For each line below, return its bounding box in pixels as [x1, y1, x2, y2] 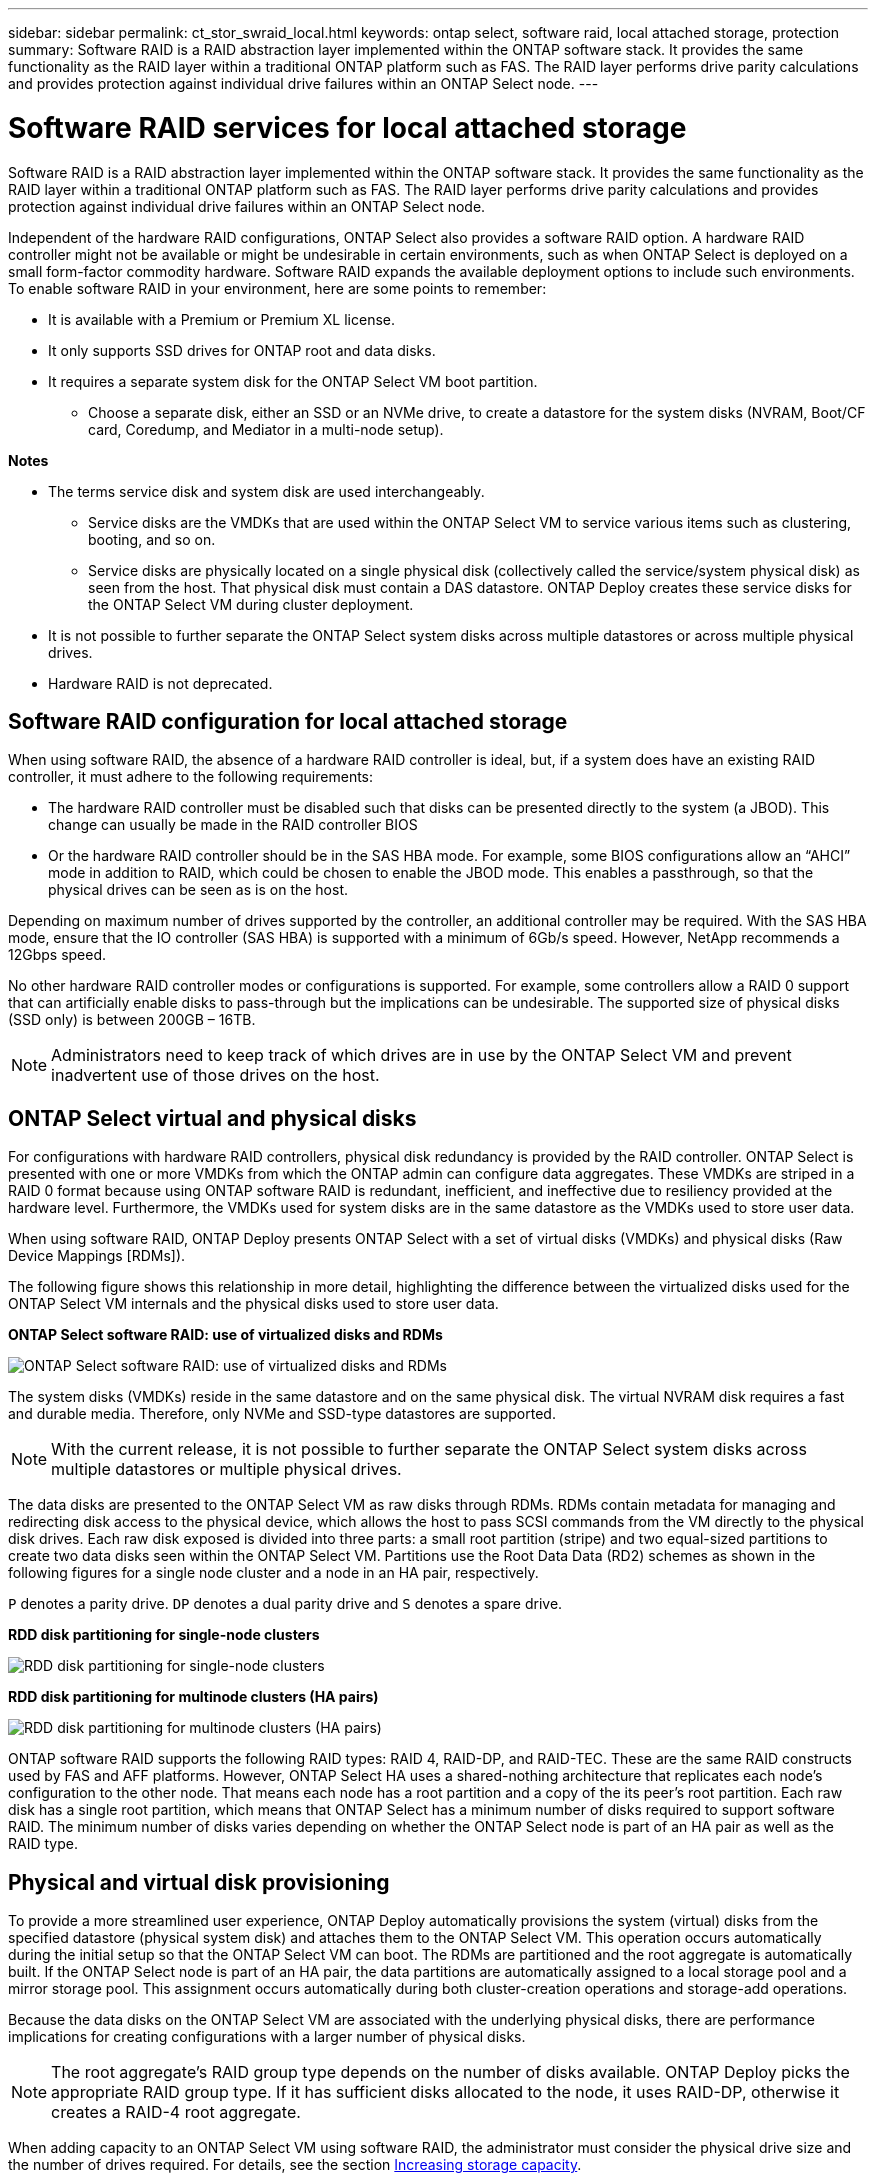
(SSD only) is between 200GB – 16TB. [8, 1011, 256, 1029]
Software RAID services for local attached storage [8, 110, 687, 145]
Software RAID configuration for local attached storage [8, 708, 568, 734]
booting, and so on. [88, 530, 216, 548]
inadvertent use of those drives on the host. [51, 1065, 380, 1086]
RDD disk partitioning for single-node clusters [8, 1626, 320, 1644]
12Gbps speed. [8, 946, 107, 964]
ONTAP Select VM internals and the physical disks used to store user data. [8, 1295, 499, 1313]
